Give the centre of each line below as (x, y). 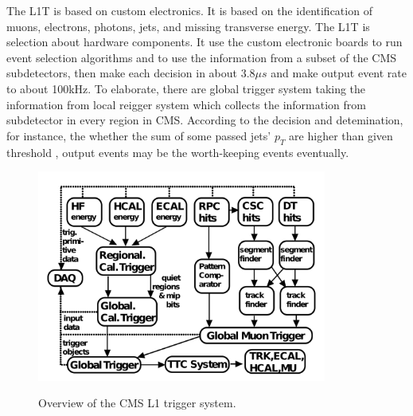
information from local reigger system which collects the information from (186, 104)
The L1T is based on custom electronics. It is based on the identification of (189, 10)
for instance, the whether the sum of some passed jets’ (139, 135)
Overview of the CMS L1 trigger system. (137, 403)
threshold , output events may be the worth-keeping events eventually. (178, 152)
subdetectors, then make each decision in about (122, 73)
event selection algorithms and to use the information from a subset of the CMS (202, 57)
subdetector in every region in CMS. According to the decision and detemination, (205, 120)
